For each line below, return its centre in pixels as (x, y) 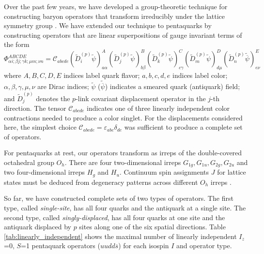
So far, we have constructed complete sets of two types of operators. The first (119, 198)
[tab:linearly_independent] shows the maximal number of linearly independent (120, 236)
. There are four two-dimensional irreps (123, 162)
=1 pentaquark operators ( (61, 246)
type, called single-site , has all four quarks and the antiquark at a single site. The (125, 208)
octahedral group (29, 162)
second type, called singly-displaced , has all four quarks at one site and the (115, 217)
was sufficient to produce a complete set (183, 127)
